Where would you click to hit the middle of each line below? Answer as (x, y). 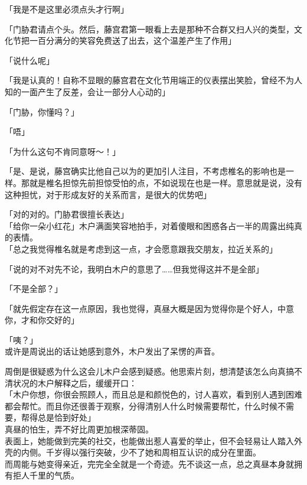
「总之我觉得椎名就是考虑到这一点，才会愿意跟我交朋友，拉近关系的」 (141, 248)
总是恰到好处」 (66, 417)
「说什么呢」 (30, 60)
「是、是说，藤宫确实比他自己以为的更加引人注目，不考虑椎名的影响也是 (145, 171)
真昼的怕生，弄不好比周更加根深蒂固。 (79, 429)
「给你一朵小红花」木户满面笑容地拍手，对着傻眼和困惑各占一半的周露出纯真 (153, 225)
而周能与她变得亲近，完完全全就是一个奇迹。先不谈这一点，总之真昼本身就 (149, 463)
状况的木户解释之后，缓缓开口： (75, 383)
